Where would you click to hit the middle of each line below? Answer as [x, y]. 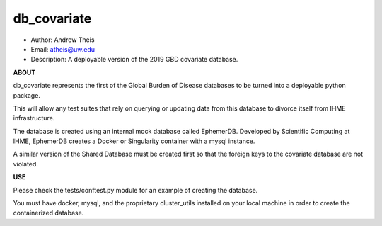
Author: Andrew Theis [63, 40]
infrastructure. [34, 118]
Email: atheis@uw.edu [63, 49]
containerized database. [48, 213]
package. [27, 95]
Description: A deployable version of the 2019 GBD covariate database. [134, 60]
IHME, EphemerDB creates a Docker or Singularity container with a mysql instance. [134, 141]
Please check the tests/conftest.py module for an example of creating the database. [135, 190]
